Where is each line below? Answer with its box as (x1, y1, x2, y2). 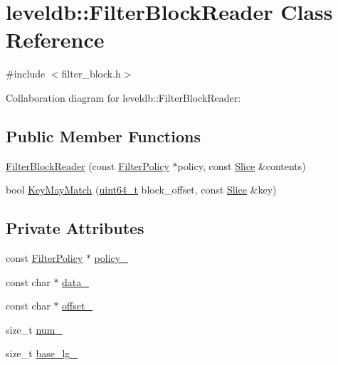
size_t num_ (6, 322, 63, 337)
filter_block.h (61, 66, 121, 81)
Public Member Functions (6, 125, 201, 147)
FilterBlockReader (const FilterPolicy (6, 158, 169, 173)
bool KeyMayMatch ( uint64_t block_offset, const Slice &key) (6, 182, 277, 197)
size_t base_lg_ (6, 346, 78, 361)
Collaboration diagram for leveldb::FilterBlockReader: (6, 90, 241, 105)
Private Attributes (6, 217, 144, 239)
